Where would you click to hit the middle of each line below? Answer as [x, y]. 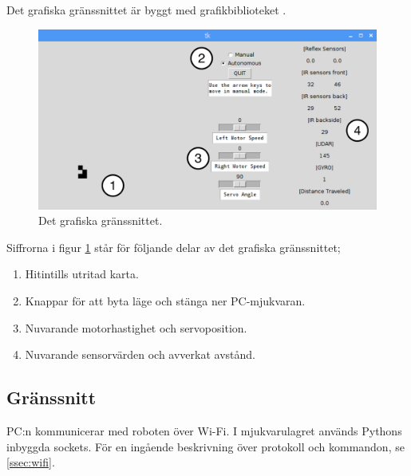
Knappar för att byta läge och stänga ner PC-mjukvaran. [165, 301]
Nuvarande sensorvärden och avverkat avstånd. [140, 354]
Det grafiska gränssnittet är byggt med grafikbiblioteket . [146, 10]
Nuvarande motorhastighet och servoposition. [136, 327]
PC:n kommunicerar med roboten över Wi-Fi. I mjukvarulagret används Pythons [204, 431]
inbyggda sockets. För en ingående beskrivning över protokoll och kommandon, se [205, 446]
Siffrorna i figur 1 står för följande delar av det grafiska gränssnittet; [174, 247]
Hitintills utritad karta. [82, 274]
